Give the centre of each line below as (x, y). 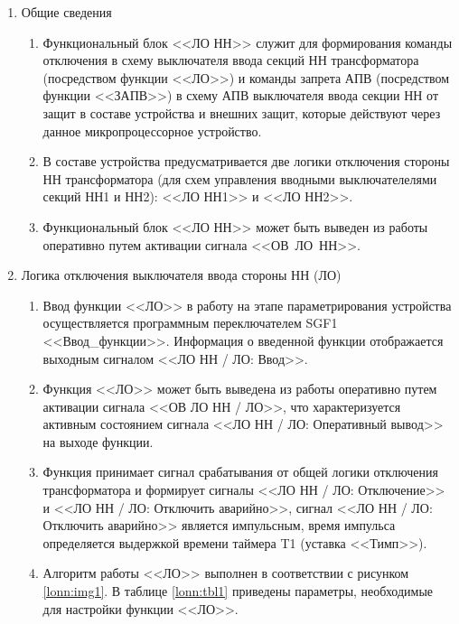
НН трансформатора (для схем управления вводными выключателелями (240, 178)
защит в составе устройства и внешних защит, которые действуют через (242, 112)
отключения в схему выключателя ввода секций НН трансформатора (231, 60)
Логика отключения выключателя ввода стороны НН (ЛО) (181, 275)
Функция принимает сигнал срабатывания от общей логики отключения (240, 472)
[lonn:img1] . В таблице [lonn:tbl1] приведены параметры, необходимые (238, 591)
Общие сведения (66, 12)
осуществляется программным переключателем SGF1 (190, 323)
